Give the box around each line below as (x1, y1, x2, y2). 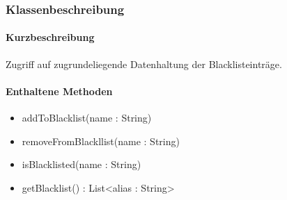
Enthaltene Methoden (6, 83, 113, 98)
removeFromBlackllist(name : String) (22, 133, 180, 148)
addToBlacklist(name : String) (22, 110, 152, 125)
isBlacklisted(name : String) (22, 157, 141, 172)
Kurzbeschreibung (6, 30, 95, 44)
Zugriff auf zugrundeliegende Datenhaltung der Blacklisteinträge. (6, 56, 282, 71)
